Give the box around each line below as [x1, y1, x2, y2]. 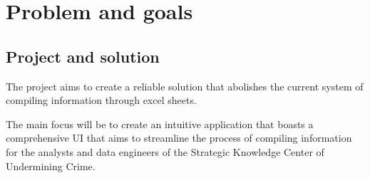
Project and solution [6, 45, 160, 67]
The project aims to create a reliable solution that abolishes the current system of [6, 78, 364, 93]
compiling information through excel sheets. [6, 93, 197, 108]
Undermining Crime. [6, 158, 96, 173]
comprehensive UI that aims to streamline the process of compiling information [6, 130, 352, 145]
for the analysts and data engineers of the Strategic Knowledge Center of [6, 144, 324, 159]
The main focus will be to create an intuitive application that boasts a [6, 116, 314, 131]
